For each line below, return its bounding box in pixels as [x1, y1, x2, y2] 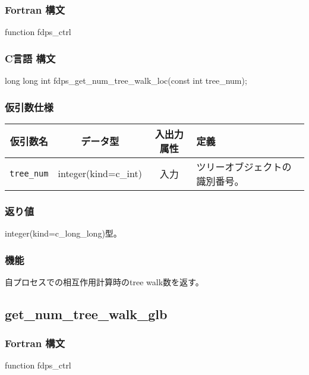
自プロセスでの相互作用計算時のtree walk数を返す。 [5, 275, 204, 288]
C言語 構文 [5, 51, 56, 65]
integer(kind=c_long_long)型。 [5, 227, 122, 240]
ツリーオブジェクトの [196, 159, 292, 174]
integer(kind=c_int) [58, 166, 142, 181]
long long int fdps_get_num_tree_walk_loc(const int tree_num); [5, 74, 247, 87]
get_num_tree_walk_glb [5, 304, 168, 323]
